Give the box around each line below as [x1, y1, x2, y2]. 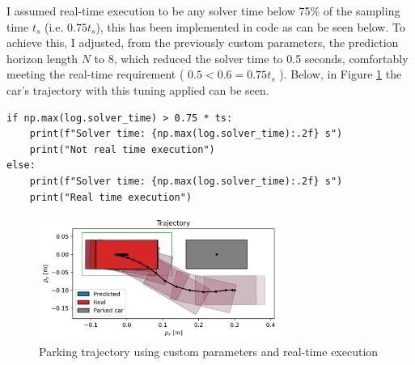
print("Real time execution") [29, 191, 193, 203]
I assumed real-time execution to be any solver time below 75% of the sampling [6, 2, 400, 19]
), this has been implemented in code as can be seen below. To [95, 18, 405, 35]
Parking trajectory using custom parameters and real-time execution [39, 342, 379, 359]
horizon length [6, 49, 78, 66]
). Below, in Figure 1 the [279, 66, 402, 83]
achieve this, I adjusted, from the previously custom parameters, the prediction [6, 34, 399, 51]
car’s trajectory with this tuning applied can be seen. [6, 81, 269, 98]
